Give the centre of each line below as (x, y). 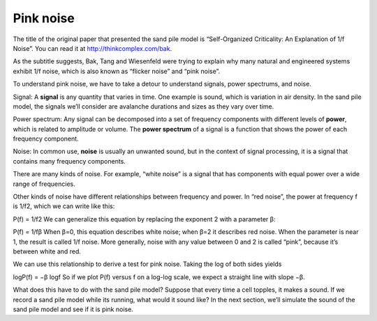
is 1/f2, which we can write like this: (64, 206)
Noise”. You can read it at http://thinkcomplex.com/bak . (93, 48)
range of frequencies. (44, 184)
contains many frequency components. (69, 161)
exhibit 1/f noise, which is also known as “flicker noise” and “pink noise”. (117, 71)
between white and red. (47, 251)
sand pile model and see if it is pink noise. (73, 309)
